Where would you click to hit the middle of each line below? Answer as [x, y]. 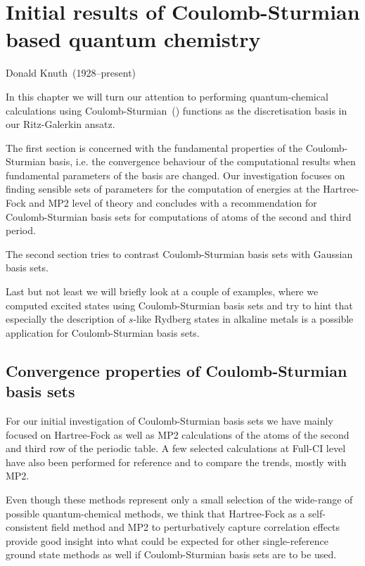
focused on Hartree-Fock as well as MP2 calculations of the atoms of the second [178, 434]
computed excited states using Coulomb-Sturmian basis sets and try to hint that [179, 305]
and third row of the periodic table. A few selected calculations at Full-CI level [176, 448]
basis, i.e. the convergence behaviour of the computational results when [202, 161]
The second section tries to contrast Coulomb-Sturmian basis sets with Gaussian [179, 253]
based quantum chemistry [133, 39]
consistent [27, 527]
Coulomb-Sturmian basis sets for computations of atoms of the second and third [179, 216]
